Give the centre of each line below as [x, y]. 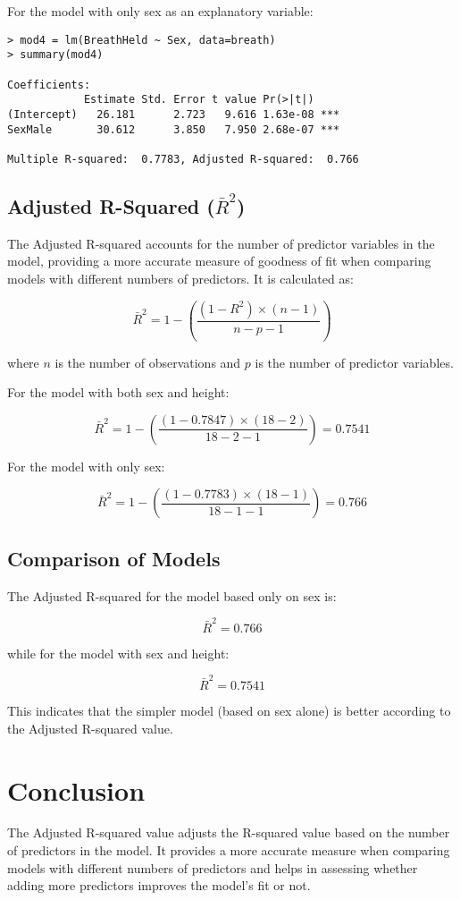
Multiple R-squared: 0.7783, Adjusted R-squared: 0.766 [183, 159]
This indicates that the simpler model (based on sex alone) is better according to [229, 711]
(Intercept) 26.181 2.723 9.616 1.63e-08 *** [174, 114]
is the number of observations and [148, 362]
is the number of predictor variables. [354, 362]
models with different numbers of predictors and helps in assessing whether [213, 867]
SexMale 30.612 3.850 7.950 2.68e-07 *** [174, 129]
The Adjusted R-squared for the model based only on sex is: [172, 595]
